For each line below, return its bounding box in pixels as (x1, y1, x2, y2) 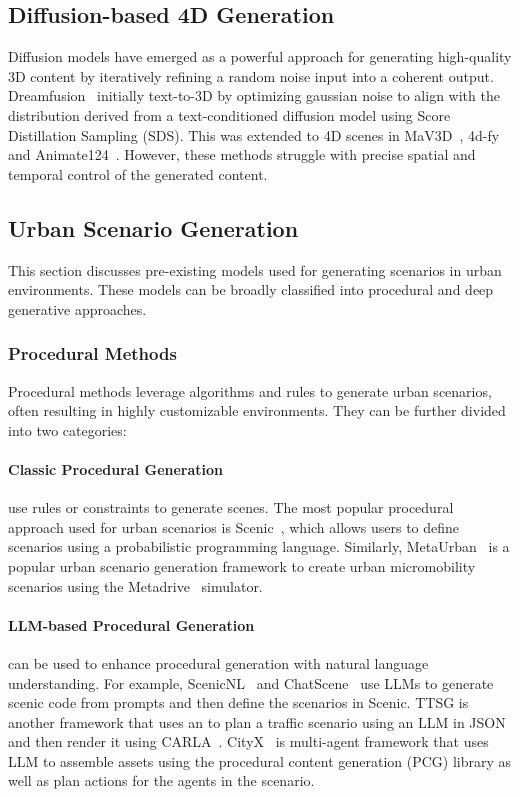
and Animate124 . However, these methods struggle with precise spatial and (8, 144, 476, 165)
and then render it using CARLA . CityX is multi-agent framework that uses (8, 731, 489, 752)
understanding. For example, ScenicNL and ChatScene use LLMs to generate (8, 672, 494, 693)
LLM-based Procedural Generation (8, 614, 255, 635)
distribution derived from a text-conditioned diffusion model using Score (8, 104, 451, 125)
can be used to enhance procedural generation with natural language (8, 652, 429, 673)
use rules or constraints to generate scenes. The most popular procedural (8, 497, 454, 518)
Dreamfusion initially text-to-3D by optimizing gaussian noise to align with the (8, 85, 500, 106)
